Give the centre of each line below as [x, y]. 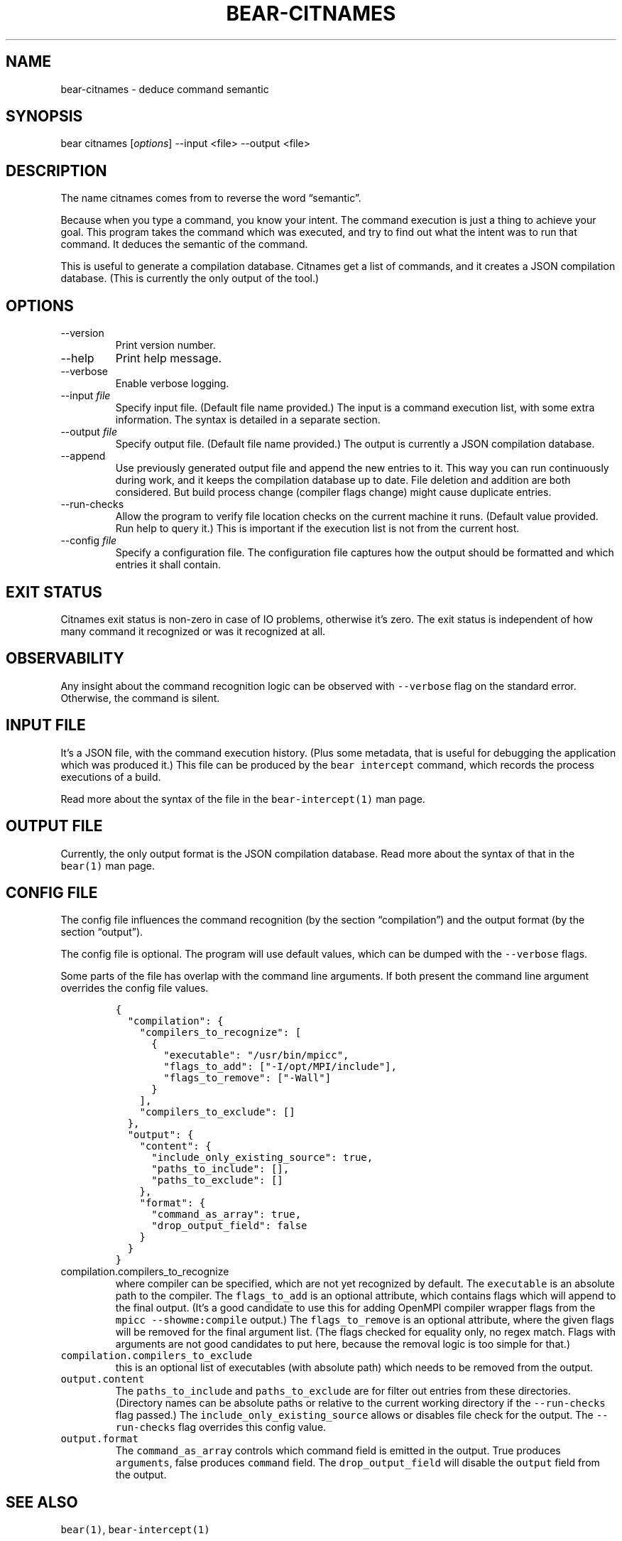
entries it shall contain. [168, 565]
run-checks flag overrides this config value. [221, 1427]
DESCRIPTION [56, 171]
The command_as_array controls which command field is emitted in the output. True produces [338, 1451]
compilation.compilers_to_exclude [157, 1356]
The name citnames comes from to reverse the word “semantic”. [211, 198]
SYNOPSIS [44, 117]
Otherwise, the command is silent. [140, 698]
